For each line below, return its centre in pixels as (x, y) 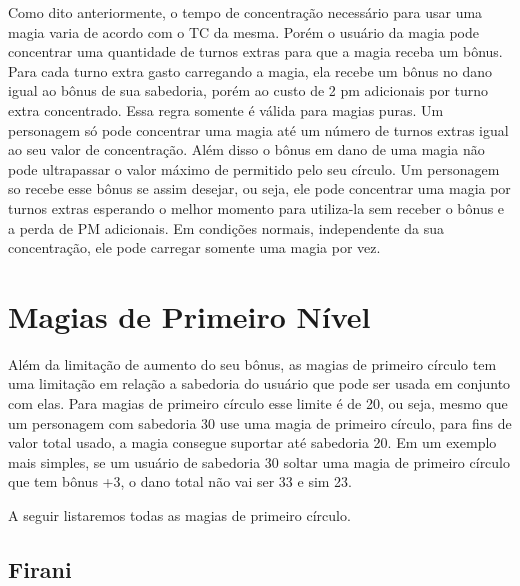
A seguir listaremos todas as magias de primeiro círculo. (179, 515)
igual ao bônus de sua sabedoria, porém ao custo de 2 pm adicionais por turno (248, 90)
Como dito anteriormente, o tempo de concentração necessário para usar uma (245, 12)
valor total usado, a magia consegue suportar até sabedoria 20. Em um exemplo (252, 442)
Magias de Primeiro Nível (189, 315)
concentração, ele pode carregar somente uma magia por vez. (194, 247)
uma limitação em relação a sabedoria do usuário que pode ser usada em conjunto (259, 383)
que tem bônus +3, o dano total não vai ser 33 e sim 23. (180, 481)
